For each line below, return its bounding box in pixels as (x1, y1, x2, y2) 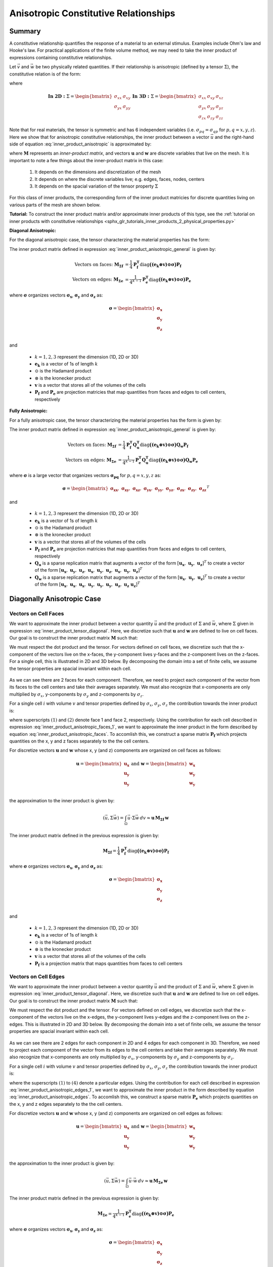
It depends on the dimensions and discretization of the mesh (34, 169, 161, 175)
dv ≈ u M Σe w (138, 1178, 168, 1185)
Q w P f (176, 442, 189, 449)
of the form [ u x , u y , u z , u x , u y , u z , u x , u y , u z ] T (34, 567, 143, 575)
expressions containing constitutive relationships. (9, 54, 113, 60)
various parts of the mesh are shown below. (9, 202, 101, 208)
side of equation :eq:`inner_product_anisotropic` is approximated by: (9, 141, 152, 147)
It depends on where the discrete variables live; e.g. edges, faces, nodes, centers (34, 176, 205, 182)
